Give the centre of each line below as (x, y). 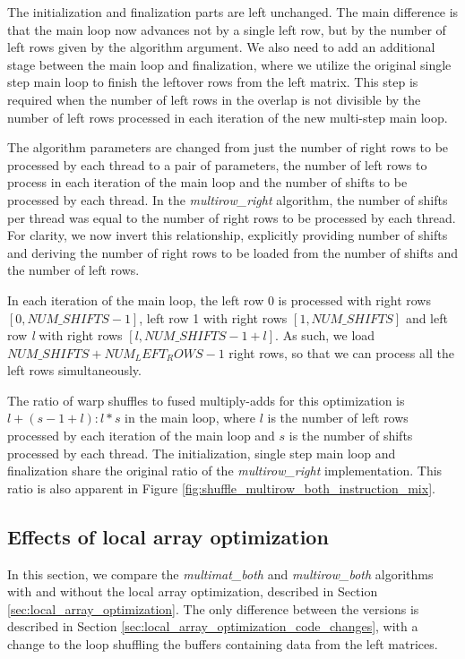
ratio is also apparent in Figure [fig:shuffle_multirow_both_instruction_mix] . (221, 488)
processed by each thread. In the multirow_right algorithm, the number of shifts (228, 199)
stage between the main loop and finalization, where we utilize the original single (229, 64)
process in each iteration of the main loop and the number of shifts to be (207, 182)
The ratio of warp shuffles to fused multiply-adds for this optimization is (206, 400)
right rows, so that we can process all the (341, 352)
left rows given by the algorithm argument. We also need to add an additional (221, 47)
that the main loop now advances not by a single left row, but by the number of (227, 29)
